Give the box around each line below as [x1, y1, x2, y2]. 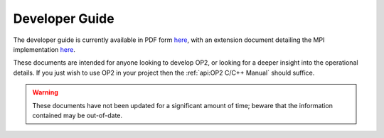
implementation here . [13, 45, 76, 53]
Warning [32, 88, 58, 97]
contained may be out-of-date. [32, 111, 123, 120]
